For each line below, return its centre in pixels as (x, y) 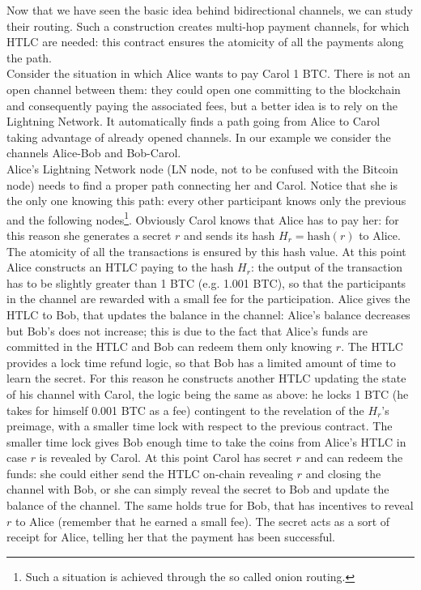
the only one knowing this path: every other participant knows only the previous (206, 201)
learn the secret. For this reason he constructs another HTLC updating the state (206, 378)
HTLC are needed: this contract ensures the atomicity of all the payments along (205, 42)
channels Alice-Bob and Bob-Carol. (94, 153)
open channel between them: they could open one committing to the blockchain (204, 89)
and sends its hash (230, 235)
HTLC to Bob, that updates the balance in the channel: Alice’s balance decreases (208, 314)
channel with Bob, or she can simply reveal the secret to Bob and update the (198, 489)
